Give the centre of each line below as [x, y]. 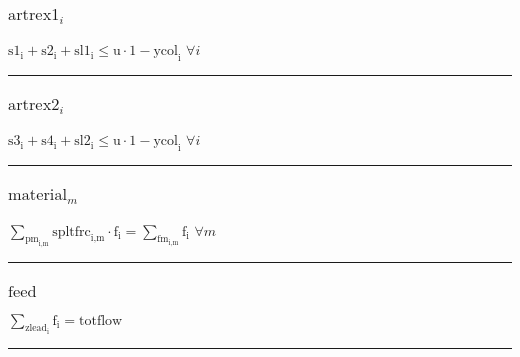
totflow [100, 320]
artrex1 [34, 14]
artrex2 [34, 105]
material [38, 195]
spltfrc [71, 231]
